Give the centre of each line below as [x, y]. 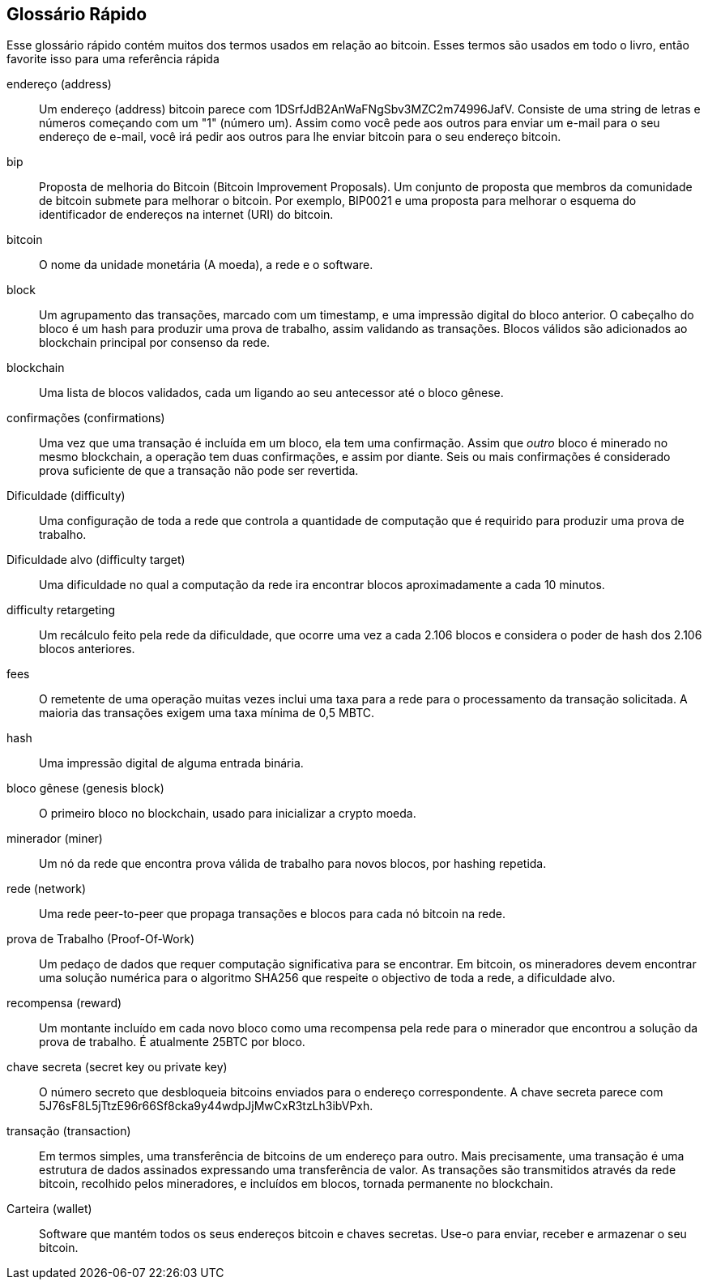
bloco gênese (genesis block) [85, 788]
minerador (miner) [55, 839]
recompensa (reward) [64, 1003]
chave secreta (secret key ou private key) [117, 1067]
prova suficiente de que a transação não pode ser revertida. [199, 471]
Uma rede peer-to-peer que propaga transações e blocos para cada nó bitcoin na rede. [273, 914]
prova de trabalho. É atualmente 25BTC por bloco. [172, 1042]
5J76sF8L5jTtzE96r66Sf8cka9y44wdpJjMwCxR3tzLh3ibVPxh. [206, 1106]
